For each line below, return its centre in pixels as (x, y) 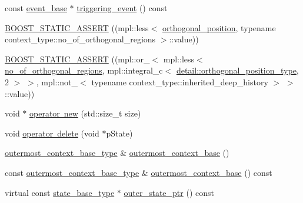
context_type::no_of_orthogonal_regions (80, 39)
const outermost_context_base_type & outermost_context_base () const (139, 172)
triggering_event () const (122, 8)
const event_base (36, 8)
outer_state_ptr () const (169, 192)
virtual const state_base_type (60, 192)
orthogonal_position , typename (219, 27)
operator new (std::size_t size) (85, 113)
